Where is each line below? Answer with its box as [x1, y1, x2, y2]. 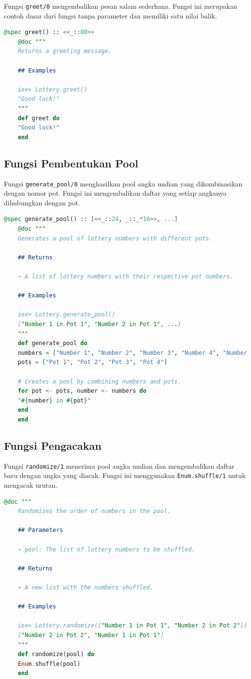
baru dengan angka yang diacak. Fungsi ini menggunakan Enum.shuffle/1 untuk [4, 470, 246, 480]
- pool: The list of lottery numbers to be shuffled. [17, 546, 195, 553]
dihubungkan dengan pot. [4, 197, 80, 207]
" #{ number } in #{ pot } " [17, 397, 91, 404]
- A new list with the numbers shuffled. [17, 584, 153, 591]
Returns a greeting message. [17, 48, 112, 55]
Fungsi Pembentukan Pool [4, 155, 138, 170]
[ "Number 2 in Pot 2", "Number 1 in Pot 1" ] [17, 631, 164, 639]
